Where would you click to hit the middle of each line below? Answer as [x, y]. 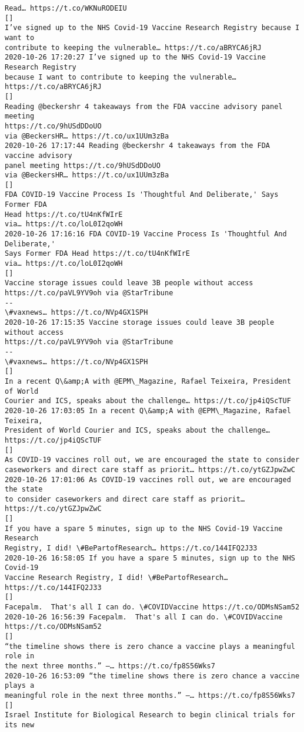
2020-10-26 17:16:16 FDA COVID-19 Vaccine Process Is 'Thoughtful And [146, 234]
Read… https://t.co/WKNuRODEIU [66, 8]
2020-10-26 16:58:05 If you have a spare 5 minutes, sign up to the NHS [150, 558]
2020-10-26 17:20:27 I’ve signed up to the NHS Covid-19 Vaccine [135, 57]
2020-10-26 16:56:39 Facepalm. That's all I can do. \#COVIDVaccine [144, 617]
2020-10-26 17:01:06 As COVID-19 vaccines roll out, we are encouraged [148, 479]
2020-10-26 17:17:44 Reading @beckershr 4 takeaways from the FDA [138, 146]
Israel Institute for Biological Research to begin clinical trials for [150, 715]
